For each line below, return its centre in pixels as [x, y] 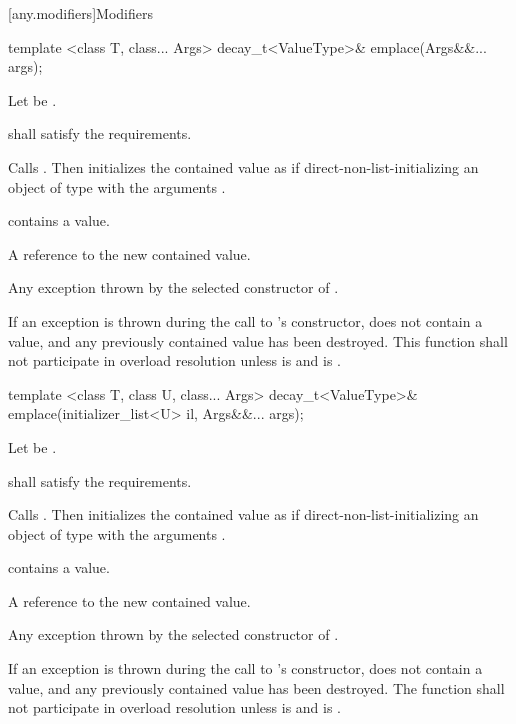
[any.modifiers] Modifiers [80, 13]
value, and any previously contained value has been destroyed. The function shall [256, 687]
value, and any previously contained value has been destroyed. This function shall [258, 340]
